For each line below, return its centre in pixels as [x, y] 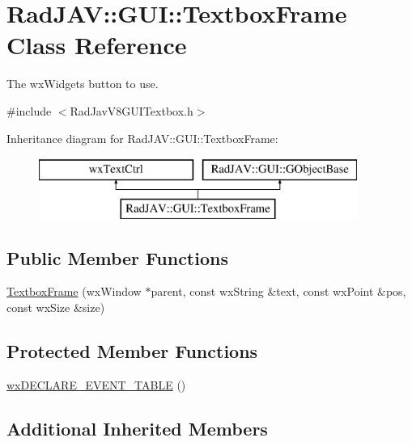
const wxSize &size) [56, 307]
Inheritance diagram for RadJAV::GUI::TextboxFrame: [142, 138]
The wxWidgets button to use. [83, 84]
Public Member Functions [117, 257]
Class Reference [97, 45]
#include [29, 110]
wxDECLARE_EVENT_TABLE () [96, 384]
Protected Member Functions [132, 351]
